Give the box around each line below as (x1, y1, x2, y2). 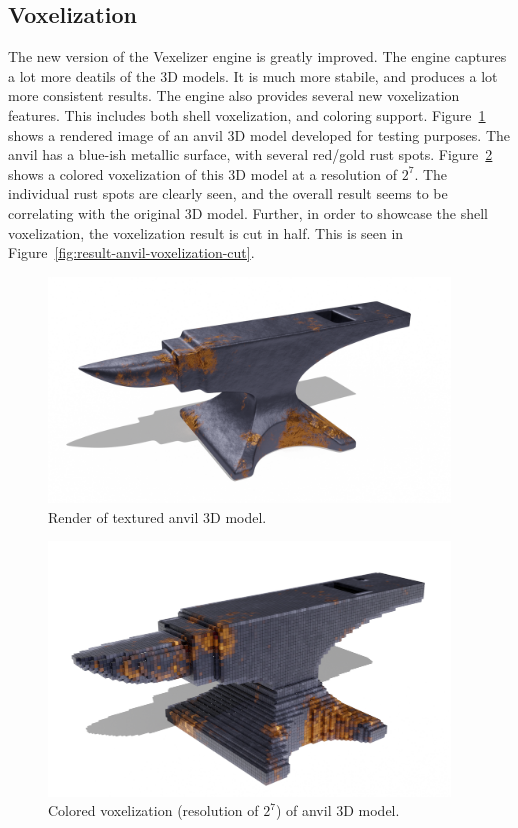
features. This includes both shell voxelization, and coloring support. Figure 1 (8, 104, 486, 125)
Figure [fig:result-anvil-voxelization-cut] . (8, 242, 255, 263)
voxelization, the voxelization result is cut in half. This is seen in (8, 222, 404, 243)
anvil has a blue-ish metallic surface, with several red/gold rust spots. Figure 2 (8, 144, 493, 165)
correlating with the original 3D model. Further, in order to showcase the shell (8, 202, 489, 223)
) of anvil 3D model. (275, 800, 400, 821)
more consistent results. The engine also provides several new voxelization (8, 85, 460, 106)
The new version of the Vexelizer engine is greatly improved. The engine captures (8, 46, 507, 67)
